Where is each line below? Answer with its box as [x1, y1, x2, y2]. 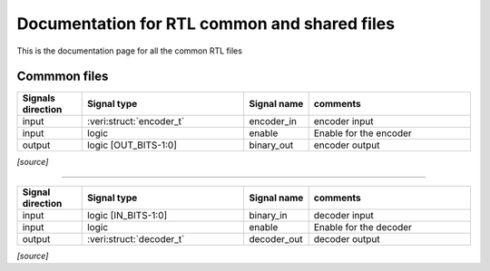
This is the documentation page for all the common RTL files [16, 45, 242, 56]
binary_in [249, 208, 288, 221]
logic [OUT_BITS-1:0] [86, 139, 177, 151]
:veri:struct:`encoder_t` [86, 115, 185, 128]
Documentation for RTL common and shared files [16, 14, 395, 34]
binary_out [249, 139, 294, 151]
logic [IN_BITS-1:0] [86, 208, 168, 221]
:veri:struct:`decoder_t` [86, 232, 185, 245]
